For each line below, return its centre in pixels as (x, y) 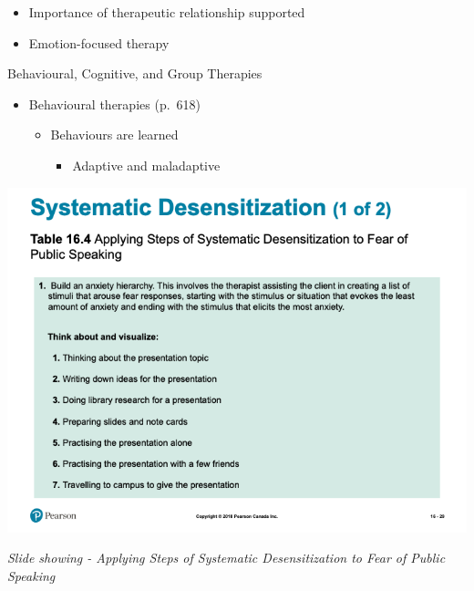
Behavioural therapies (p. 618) (114, 104)
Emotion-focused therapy (99, 42)
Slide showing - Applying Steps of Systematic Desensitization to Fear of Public (227, 558)
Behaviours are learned (114, 135)
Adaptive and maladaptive (146, 165)
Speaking (31, 575)
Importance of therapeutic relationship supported (167, 12)
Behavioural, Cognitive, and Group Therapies (135, 73)
